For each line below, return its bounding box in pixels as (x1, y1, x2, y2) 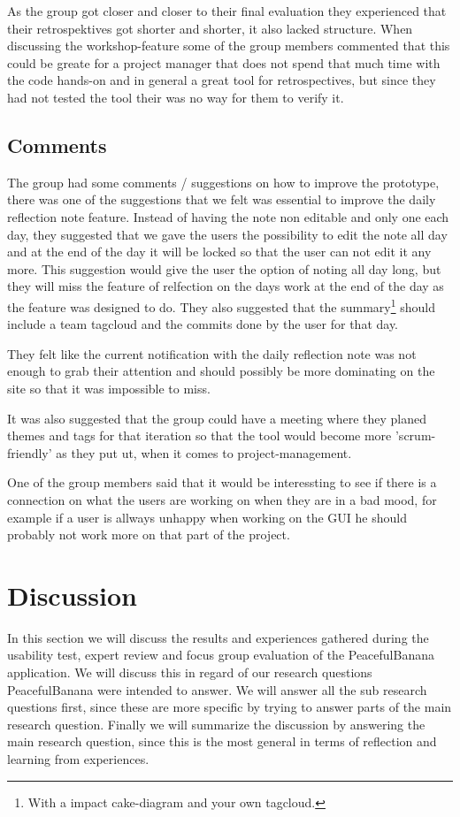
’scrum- (395, 426, 436, 445)
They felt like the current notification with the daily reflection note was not (7, 344, 417, 363)
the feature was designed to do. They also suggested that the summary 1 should (7, 294, 435, 316)
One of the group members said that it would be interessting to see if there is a (7, 473, 437, 492)
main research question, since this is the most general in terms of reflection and (7, 732, 437, 751)
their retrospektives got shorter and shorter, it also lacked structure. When (7, 19, 413, 37)
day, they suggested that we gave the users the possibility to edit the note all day (7, 225, 448, 243)
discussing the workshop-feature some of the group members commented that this (7, 36, 450, 55)
